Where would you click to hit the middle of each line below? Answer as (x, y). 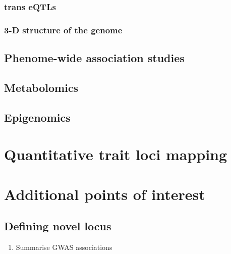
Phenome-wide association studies (94, 58)
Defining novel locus (58, 226)
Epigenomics (37, 117)
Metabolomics (41, 87)
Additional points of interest (105, 194)
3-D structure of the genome (63, 30)
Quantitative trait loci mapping (116, 154)
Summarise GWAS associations (64, 247)
